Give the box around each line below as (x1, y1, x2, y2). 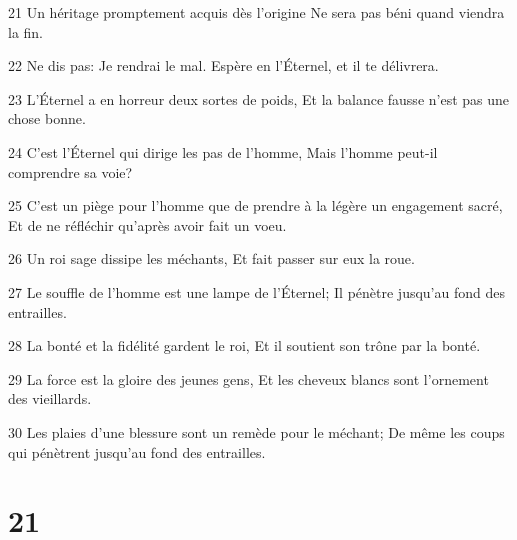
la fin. (8, 21, 44, 42)
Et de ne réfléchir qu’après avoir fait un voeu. (8, 214, 287, 235)
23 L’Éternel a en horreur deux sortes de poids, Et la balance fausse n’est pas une (8, 88, 510, 109)
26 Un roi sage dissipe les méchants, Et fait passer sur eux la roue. (8, 248, 415, 269)
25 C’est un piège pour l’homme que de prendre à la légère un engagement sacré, (8, 195, 503, 216)
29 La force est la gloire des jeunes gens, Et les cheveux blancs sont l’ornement (8, 368, 489, 389)
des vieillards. (8, 388, 92, 409)
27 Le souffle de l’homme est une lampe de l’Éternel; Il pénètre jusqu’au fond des (8, 281, 505, 302)
